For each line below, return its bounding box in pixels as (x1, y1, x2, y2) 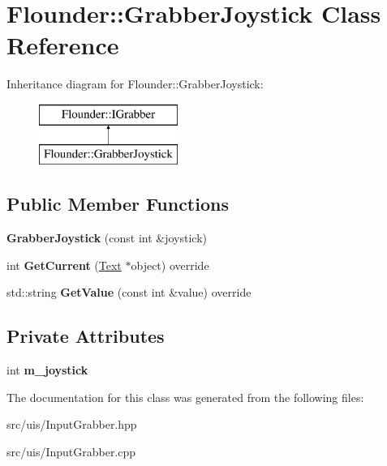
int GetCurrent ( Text (6, 256, 122, 273)
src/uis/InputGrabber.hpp (6, 416, 137, 433)
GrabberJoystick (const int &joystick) (6, 229, 207, 246)
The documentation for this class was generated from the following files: (6, 388, 364, 405)
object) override (131, 256, 209, 273)
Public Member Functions (6, 191, 229, 216)
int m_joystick (6, 361, 88, 378)
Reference (6, 28, 119, 62)
